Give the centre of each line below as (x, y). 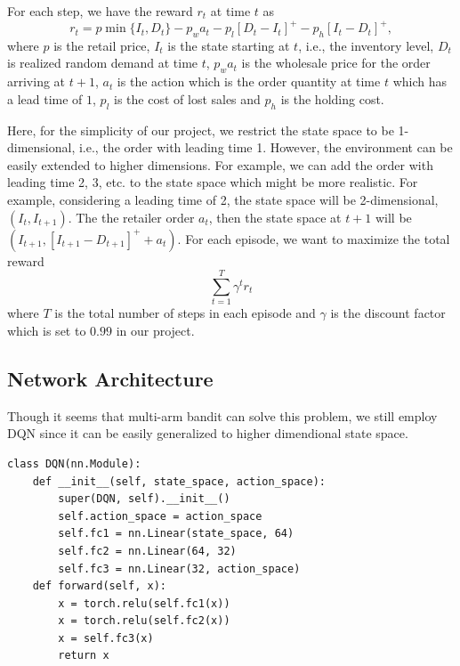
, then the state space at (275, 217)
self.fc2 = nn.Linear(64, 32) (147, 551)
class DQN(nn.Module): (74, 463)
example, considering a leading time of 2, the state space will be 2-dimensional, (223, 200)
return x (84, 656)
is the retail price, (102, 45)
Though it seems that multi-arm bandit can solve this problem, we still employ (222, 415)
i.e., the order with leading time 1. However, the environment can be (266, 147)
